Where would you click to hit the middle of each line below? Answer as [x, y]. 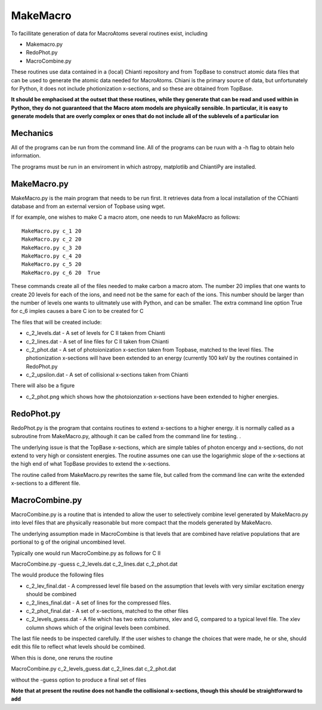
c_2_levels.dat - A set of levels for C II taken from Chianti [95, 333]
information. [26, 156]
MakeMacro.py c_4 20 [52, 256]
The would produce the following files [58, 575]
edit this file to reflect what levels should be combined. [78, 647]
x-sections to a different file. [46, 483]
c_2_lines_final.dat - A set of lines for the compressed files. [98, 603]
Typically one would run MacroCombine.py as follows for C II [86, 553]
